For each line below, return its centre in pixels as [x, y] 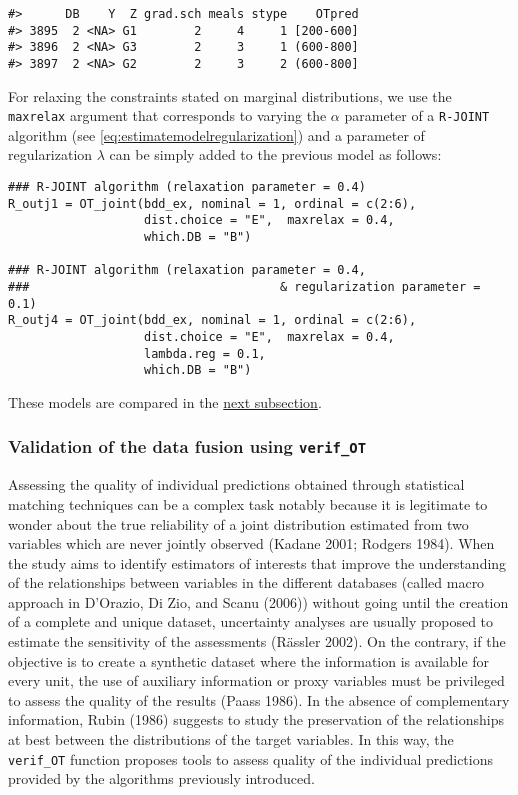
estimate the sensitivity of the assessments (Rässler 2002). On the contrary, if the [257, 641]
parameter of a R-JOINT [417, 115]
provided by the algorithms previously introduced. [161, 778]
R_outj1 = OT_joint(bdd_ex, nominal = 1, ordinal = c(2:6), [212, 203]
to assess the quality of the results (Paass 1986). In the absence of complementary [259, 699]
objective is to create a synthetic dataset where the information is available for [249, 660]
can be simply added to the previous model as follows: [275, 154]
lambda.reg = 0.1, [205, 353]
